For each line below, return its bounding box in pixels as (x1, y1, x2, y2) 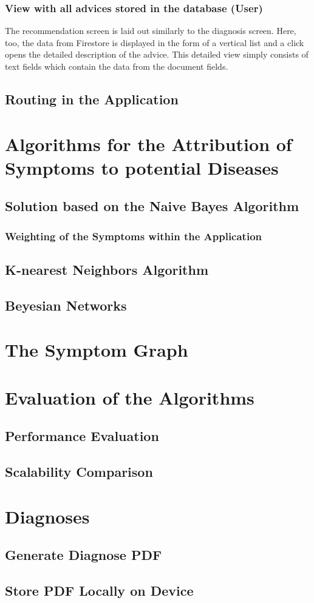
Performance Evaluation (5, 426, 159, 445)
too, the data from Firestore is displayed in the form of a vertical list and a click (5, 36, 304, 49)
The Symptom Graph (5, 337, 188, 362)
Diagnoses (5, 504, 90, 528)
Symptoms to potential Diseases (5, 155, 279, 180)
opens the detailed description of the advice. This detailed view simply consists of (5, 48, 309, 61)
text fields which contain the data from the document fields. (5, 60, 228, 72)
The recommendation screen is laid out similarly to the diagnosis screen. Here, (5, 24, 296, 37)
